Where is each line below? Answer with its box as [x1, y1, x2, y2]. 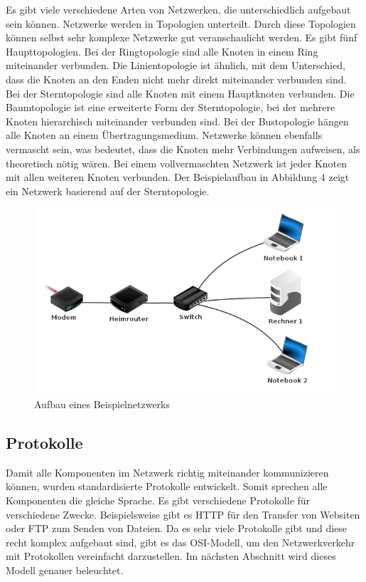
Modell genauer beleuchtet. [6, 562, 124, 577]
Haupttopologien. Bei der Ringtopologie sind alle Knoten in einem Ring [6, 43, 318, 58]
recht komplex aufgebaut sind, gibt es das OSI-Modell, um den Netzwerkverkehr [6, 534, 355, 549]
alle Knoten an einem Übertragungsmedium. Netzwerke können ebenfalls [6, 128, 323, 142]
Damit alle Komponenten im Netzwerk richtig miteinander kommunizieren [6, 464, 329, 479]
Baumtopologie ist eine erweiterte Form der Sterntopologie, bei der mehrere [6, 100, 335, 115]
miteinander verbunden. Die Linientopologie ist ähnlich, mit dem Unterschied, [6, 58, 345, 73]
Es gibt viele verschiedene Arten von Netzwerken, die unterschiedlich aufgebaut [6, 2, 351, 16]
